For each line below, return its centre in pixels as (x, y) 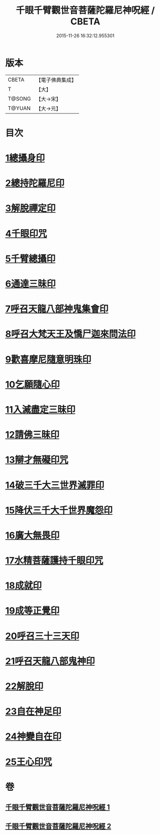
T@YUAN (19, 108)
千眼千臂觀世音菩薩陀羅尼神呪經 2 (58, 826)
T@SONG (20, 99)
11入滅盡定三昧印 (40, 409)
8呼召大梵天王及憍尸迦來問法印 (71, 334)
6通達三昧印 (30, 284)
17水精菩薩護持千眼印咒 (54, 561)
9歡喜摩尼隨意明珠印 (48, 359)
